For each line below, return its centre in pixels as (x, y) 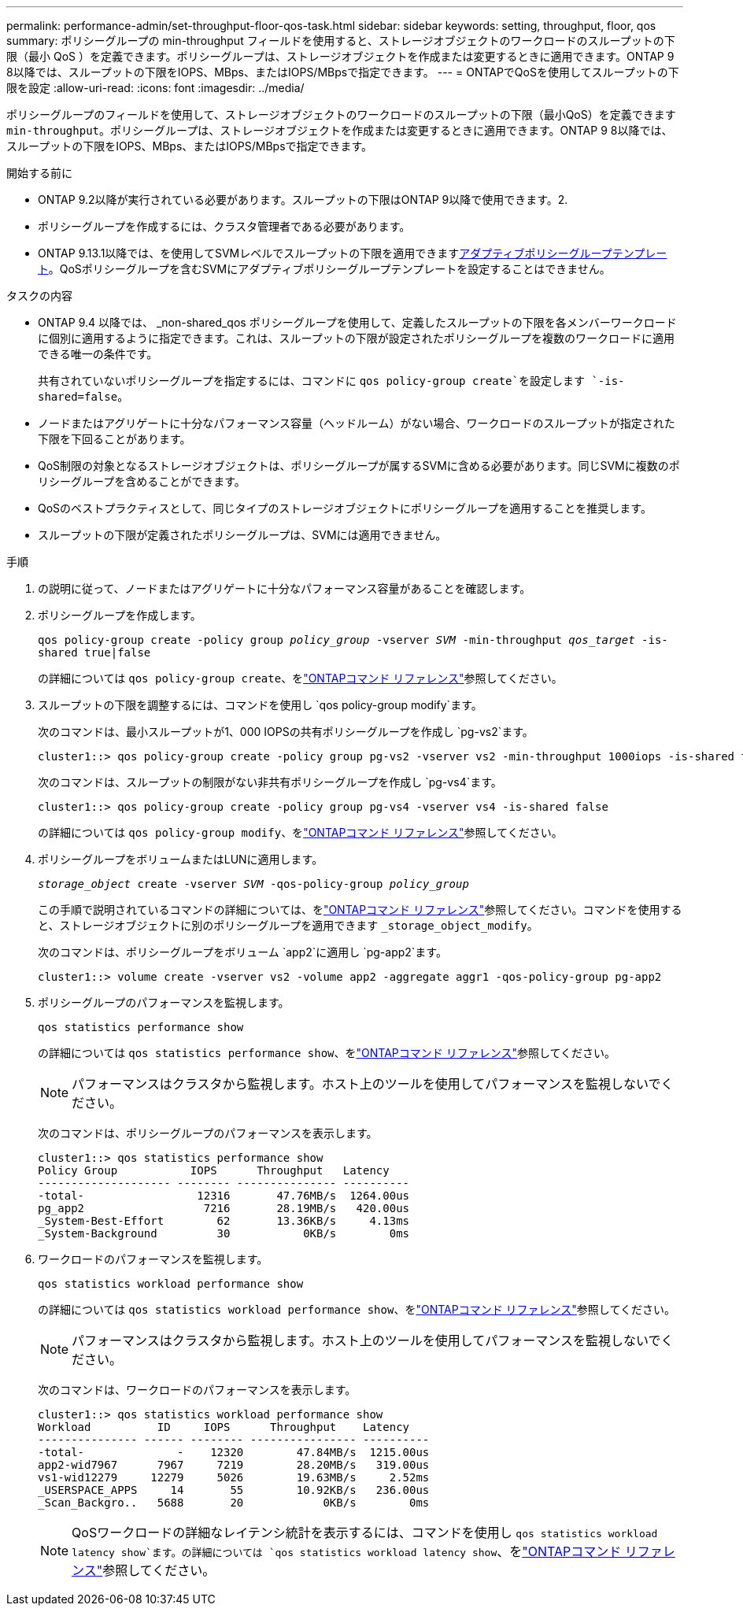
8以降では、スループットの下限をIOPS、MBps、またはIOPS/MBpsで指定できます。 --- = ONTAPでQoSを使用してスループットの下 (343, 72)
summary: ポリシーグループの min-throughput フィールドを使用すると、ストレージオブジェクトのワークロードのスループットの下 (341, 41)
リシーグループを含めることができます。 (142, 481)
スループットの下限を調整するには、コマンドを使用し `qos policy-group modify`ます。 (260, 705)
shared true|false (94, 653)
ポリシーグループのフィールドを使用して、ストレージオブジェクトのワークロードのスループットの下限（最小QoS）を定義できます (341, 115)
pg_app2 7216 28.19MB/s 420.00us (224, 1208)
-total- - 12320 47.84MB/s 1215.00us (234, 1452)
